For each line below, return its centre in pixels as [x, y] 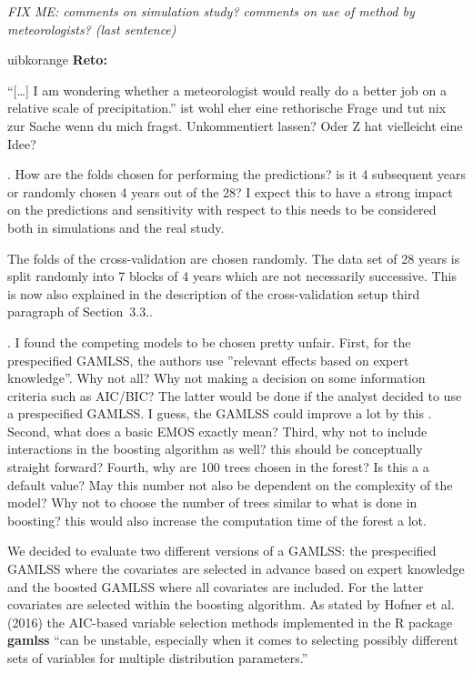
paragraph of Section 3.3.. [80, 311]
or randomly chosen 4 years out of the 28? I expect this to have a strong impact [230, 191]
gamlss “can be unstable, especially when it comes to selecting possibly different [233, 640]
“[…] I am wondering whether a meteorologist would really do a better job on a [227, 90]
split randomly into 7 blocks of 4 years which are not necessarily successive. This [232, 276]
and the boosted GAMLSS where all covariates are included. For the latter [216, 586]
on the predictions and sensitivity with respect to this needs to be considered [222, 210]
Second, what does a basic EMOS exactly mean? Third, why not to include [217, 431]
